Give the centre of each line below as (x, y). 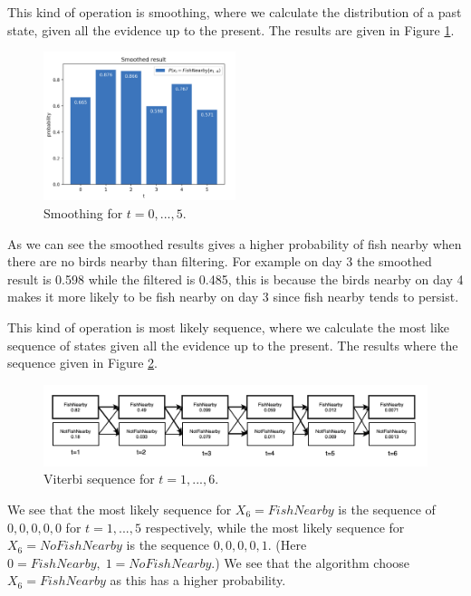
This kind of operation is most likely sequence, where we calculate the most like (229, 327)
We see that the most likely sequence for (120, 509)
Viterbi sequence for (99, 479)
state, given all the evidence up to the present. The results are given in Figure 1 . (231, 29)
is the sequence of (387, 509)
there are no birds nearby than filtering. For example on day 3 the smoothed (220, 261)
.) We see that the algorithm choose (311, 562)
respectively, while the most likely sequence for (275, 527)
